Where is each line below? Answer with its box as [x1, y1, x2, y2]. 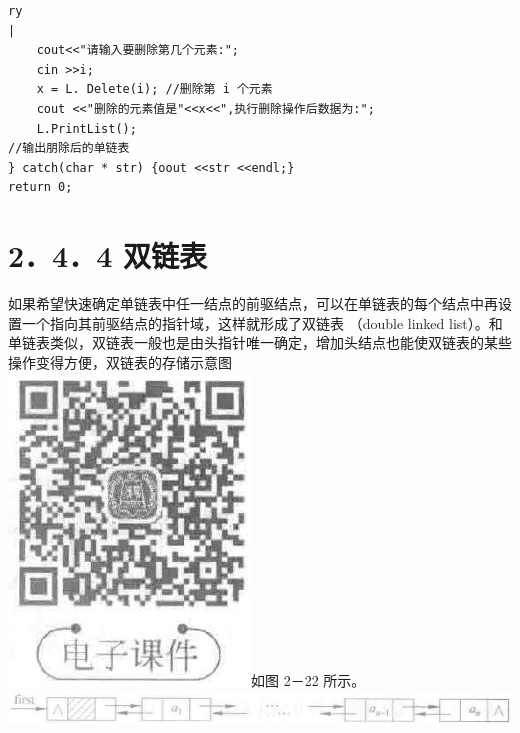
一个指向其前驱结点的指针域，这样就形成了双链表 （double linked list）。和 [21, 312, 503, 333]
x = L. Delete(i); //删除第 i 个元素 [36, 82, 273, 97]
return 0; [8, 180, 73, 195]
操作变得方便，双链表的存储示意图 [8, 351, 232, 372]
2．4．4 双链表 [8, 235, 208, 276]
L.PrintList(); [36, 121, 137, 136]
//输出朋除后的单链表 [8, 141, 130, 156]
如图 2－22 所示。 [251, 670, 366, 691]
